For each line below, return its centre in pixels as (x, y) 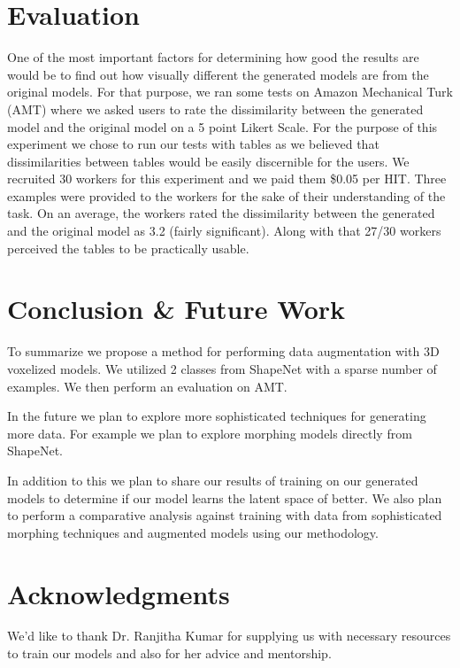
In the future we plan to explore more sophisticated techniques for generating (217, 416)
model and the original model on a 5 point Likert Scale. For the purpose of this (222, 126)
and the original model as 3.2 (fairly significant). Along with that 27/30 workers (224, 231)
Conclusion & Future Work (176, 309)
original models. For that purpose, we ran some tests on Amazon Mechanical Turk (230, 92)
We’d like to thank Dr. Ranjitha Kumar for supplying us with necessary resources (229, 636)
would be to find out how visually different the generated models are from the (218, 74)
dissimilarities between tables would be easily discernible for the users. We (208, 161)
